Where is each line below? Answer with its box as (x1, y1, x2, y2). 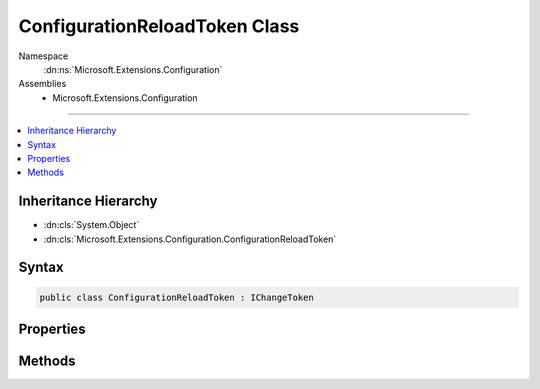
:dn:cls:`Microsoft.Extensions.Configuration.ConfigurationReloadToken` (43, 233, 337, 245)
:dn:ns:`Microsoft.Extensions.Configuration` (43, 63, 223, 75)
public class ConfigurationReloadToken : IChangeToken (39, 291, 314, 303)
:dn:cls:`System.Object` (43, 219, 140, 231)
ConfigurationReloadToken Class (18, 15, 300, 37)
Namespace (18, 50, 69, 62)
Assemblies (18, 78, 67, 90)
